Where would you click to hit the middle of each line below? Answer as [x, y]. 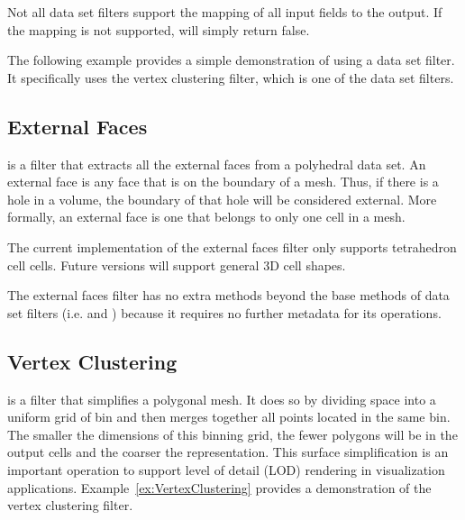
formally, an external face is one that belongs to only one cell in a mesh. [206, 217]
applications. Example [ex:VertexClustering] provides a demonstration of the [219, 487]
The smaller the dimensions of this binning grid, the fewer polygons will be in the [232, 434]
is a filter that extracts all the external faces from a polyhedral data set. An [217, 164]
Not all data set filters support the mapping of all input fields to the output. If [225, 12]
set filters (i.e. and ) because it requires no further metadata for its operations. [224, 312]
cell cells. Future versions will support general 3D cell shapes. [177, 265]
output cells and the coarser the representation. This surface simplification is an [228, 452]
